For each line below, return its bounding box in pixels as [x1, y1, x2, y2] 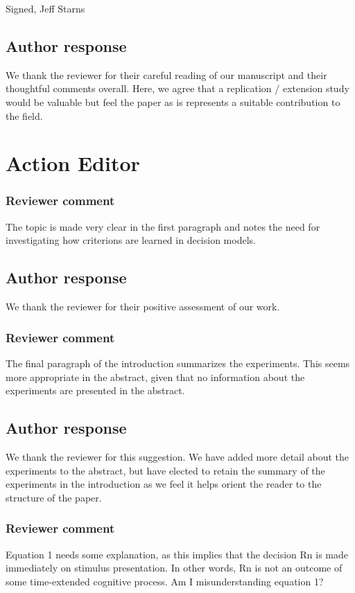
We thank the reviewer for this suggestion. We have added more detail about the [6, 449, 349, 463]
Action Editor [6, 149, 140, 177]
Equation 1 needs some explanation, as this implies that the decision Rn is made [6, 547, 349, 561]
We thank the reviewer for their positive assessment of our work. [6, 299, 280, 314]
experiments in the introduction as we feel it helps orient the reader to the [6, 477, 322, 491]
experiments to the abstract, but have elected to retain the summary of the [6, 463, 325, 477]
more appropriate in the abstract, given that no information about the [6, 369, 305, 384]
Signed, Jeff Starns [6, 1, 85, 15]
